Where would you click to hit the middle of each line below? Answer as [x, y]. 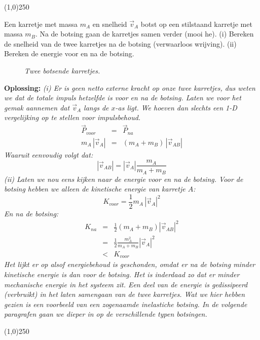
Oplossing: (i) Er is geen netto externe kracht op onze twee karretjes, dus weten [130, 87]
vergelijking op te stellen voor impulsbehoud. [72, 117]
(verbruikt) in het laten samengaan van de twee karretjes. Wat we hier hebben [125, 294]
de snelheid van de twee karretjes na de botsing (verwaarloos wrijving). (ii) [120, 43]
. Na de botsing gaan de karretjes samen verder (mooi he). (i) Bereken [144, 34]
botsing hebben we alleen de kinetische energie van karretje [95, 189]
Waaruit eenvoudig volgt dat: [49, 154]
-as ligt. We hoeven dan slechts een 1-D [176, 107]
